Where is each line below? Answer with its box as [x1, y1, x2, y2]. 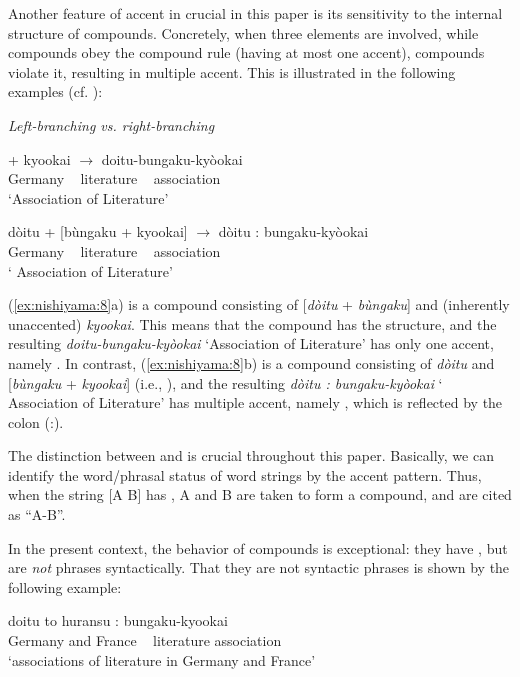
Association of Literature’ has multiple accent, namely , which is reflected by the [8, 392, 503, 413]
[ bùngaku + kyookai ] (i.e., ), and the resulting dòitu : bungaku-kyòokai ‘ [8, 372, 443, 393]
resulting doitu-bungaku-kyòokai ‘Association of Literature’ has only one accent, [8, 333, 494, 354]
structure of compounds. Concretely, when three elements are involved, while [8, 22, 479, 43]
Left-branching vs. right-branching [8, 114, 215, 135]
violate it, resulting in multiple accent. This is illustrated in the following [8, 61, 456, 82]
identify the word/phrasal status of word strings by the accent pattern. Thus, [8, 464, 482, 485]
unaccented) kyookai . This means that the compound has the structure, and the [8, 313, 497, 334]
